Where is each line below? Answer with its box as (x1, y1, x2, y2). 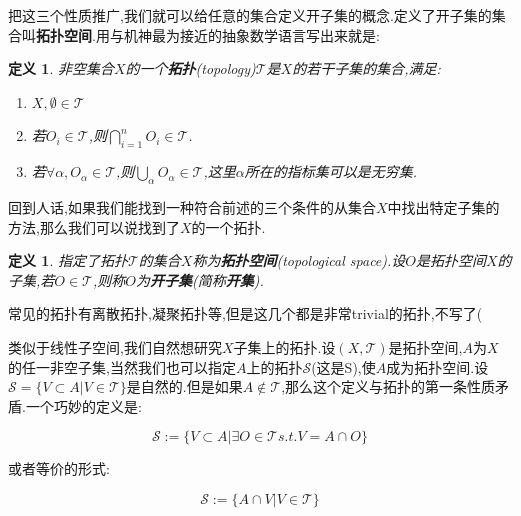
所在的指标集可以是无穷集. (244, 161, 418, 182)
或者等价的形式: (8, 458, 110, 479)
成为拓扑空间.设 (386, 356, 489, 377)
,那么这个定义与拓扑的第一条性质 (281, 376, 496, 397)
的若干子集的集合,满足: (292, 58, 441, 79)
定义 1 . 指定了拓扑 (8, 250, 128, 271)
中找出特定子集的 (387, 196, 500, 217)
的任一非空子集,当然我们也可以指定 (8, 356, 236, 377)
